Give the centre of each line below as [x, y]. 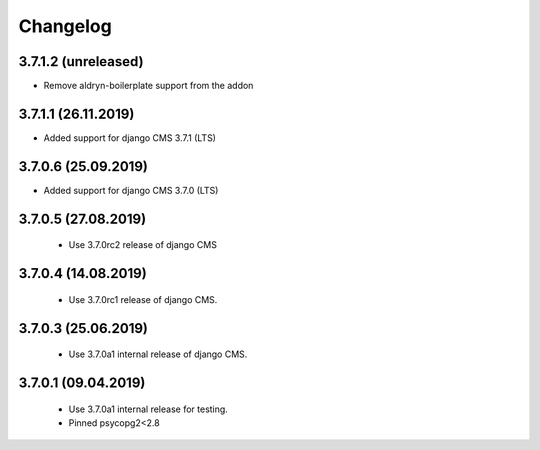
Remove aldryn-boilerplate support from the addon [148, 86]
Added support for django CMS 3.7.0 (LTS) [131, 190]
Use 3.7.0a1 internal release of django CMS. [158, 354]
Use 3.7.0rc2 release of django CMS [142, 245]
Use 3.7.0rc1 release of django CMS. [143, 299]
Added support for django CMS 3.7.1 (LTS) [130, 137]
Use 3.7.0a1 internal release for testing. [148, 409]
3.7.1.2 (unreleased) [81, 61]
